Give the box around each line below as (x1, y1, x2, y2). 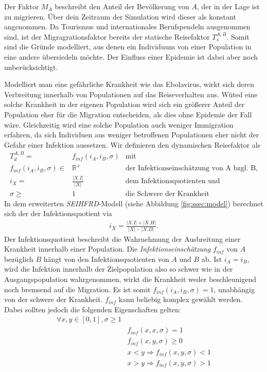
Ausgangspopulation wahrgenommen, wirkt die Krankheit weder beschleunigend (4, 274, 257, 285)
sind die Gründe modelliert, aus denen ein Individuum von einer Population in (4, 41, 252, 52)
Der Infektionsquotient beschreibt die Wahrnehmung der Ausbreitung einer (4, 233, 241, 244)
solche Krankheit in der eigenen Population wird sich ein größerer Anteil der (4, 99, 245, 110)
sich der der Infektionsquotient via (4, 208, 112, 219)
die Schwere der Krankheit (125, 190, 209, 198)
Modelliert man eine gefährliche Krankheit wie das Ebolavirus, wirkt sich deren (4, 79, 255, 90)
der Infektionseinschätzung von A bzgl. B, (125, 165, 258, 172)
